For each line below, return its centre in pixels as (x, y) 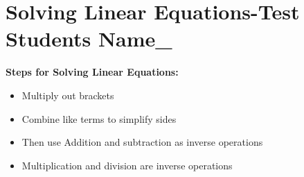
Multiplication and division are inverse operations (127, 165)
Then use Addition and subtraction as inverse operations (142, 142)
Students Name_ (89, 39)
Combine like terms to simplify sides (99, 118)
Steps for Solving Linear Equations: (92, 72)
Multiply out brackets (68, 95)
